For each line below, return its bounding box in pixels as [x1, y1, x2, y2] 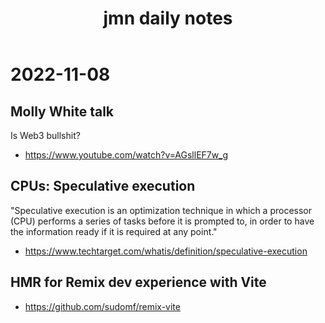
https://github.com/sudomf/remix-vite [24, 300, 181, 312]
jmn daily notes [103, 7, 233, 30]
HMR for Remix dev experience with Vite [10, 274, 267, 291]
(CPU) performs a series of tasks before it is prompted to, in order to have [10, 215, 315, 227]
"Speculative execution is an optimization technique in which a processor [10, 204, 313, 216]
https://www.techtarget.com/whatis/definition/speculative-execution [24, 245, 308, 257]
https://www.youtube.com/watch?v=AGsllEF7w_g [24, 149, 229, 161]
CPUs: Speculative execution [10, 178, 196, 195]
